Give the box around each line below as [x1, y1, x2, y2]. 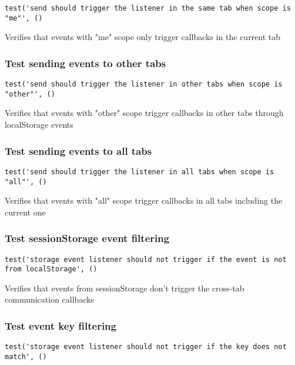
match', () [5, 352, 47, 361]
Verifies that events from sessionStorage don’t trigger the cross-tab [5, 281, 244, 294]
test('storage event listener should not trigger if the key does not [5, 343, 287, 351]
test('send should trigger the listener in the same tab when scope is [5, 4, 291, 12]
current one [5, 205, 46, 218]
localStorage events [5, 118, 73, 131]
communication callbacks [5, 293, 95, 306]
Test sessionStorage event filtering [5, 231, 170, 245]
